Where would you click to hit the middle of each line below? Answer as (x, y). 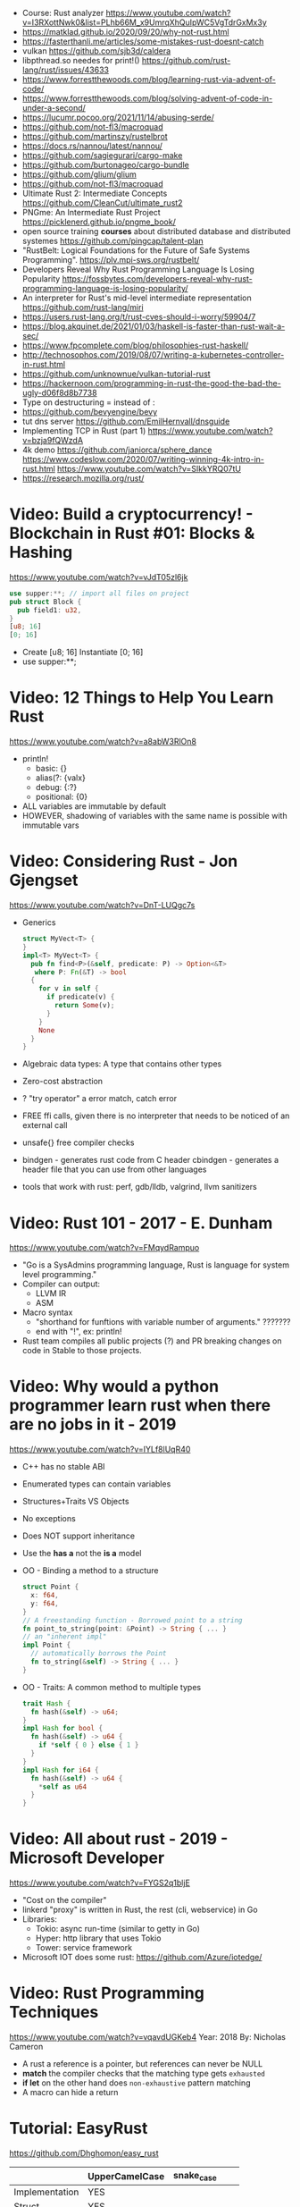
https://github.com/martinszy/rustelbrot (95, 136)
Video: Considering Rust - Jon (124, 861)
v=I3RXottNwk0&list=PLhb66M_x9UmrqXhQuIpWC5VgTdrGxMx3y (145, 22)
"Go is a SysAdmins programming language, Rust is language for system (156, 1265)
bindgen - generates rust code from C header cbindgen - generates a (150, 1160)
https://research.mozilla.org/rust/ (83, 478)
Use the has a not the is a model (82, 1554)
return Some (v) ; (85, 1006)
